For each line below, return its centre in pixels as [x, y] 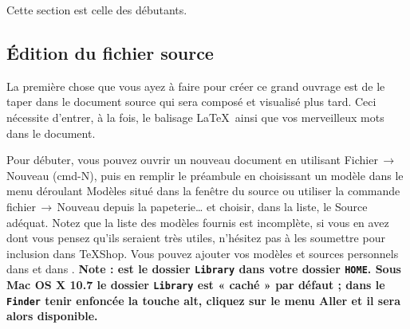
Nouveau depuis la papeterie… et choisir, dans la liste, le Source [212, 206]
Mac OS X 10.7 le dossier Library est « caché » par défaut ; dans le [196, 284]
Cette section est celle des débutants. [97, 10]
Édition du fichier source [110, 52]
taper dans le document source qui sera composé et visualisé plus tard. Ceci [191, 102]
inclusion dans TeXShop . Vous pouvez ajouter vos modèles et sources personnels [203, 253]
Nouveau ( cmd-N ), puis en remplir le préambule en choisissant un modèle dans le [205, 175]
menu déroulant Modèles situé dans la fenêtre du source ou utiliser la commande [203, 191]
